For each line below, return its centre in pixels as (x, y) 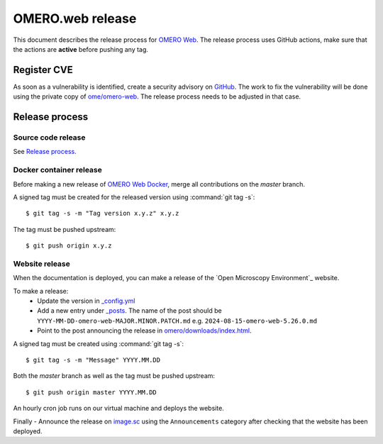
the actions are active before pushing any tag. (81, 49)
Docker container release (57, 170)
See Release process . (45, 152)
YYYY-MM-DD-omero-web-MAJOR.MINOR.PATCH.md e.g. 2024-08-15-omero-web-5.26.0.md (177, 321)
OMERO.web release (75, 18)
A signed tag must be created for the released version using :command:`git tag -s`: (134, 197)
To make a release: (41, 291)
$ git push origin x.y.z (69, 246)
